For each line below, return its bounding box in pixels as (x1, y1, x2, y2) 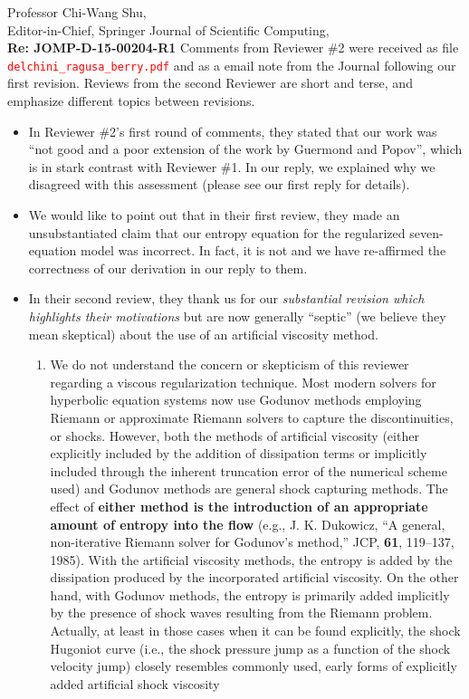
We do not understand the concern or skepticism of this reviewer (50, 355, 409, 374)
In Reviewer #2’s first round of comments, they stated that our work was (28, 121, 437, 140)
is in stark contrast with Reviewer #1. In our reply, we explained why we (28, 157, 435, 176)
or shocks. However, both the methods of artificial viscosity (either (50, 426, 419, 445)
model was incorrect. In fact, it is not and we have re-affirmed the (80, 241, 446, 260)
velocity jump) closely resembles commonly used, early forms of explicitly (50, 656, 457, 675)
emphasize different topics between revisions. (7, 91, 255, 110)
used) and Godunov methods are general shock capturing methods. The (50, 479, 448, 498)
